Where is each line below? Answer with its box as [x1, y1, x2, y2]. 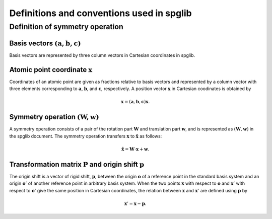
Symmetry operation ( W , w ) [9, 113, 99, 121]
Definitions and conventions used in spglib [9, 8, 192, 19]
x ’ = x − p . [124, 200, 147, 206]
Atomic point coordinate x [9, 65, 93, 74]
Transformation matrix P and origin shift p [9, 160, 145, 169]
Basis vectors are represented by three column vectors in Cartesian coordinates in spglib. [9, 52, 195, 58]
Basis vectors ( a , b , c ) [9, 39, 82, 47]
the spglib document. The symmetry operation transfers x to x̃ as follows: [9, 133, 162, 139]
